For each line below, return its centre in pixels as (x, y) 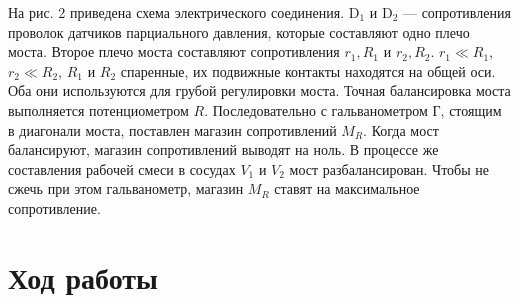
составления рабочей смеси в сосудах (122, 168)
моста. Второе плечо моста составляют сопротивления (174, 51)
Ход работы (83, 276)
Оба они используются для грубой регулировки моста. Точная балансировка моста (259, 90)
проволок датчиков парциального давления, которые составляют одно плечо (239, 31)
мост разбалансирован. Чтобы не (389, 168)
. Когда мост (401, 129)
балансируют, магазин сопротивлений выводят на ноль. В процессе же (223, 149)
